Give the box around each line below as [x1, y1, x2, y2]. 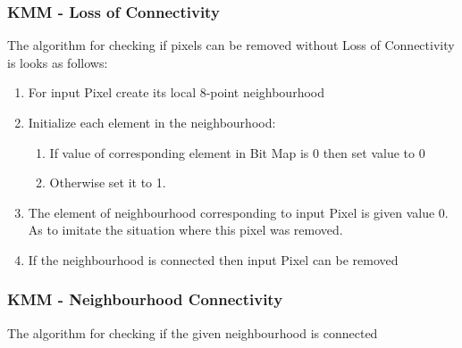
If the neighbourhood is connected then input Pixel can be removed [28, 250, 399, 269]
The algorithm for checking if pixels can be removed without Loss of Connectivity [7, 36, 455, 54]
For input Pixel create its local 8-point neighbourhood [28, 83, 324, 102]
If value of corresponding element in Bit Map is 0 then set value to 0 [49, 143, 425, 162]
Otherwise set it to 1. [49, 173, 166, 192]
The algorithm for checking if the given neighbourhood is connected [7, 323, 378, 342]
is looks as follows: [7, 53, 108, 71]
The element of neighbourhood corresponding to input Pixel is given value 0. [28, 203, 449, 221]
